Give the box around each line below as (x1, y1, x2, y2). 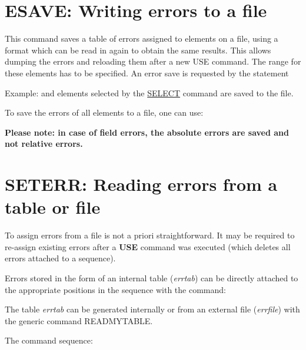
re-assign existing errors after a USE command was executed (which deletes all (5, 240, 291, 253)
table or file (5, 195, 101, 219)
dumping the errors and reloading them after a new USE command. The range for (5, 55, 301, 68)
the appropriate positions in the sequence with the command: (5, 283, 226, 295)
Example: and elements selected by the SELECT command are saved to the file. (5, 86, 294, 99)
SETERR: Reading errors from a (5, 172, 278, 196)
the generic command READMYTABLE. (5, 314, 153, 327)
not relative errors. (5, 137, 83, 150)
